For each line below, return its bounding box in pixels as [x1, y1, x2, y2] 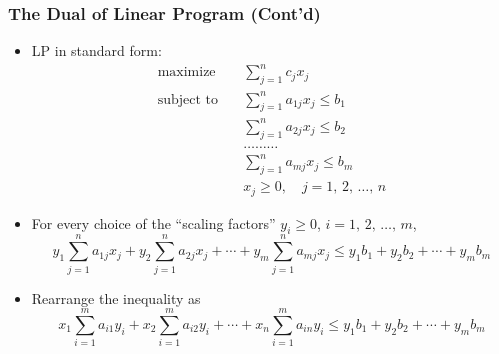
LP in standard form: [31, 40, 162, 61]
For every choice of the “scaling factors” [31, 212, 276, 233]
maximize [157, 65, 216, 80]
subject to [157, 92, 218, 107]
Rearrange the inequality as [31, 287, 201, 308]
